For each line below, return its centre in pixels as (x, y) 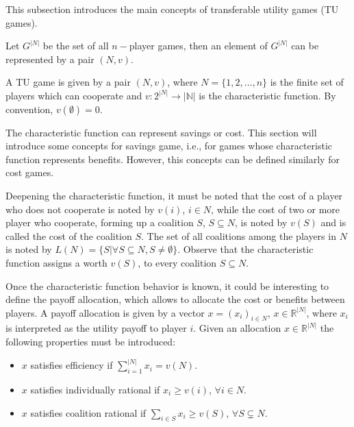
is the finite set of (307, 82)
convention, (29, 109)
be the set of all (76, 46)
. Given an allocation (237, 328)
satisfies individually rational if (95, 389)
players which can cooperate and (74, 95)
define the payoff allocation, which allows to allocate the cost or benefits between (175, 299)
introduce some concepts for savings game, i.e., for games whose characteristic (169, 146)
